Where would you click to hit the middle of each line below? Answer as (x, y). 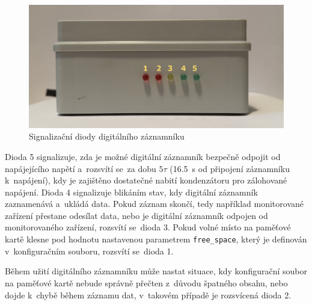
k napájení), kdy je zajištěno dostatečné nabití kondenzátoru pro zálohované (146, 180)
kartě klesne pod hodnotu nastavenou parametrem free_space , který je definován (156, 239)
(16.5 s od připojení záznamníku (230, 168)
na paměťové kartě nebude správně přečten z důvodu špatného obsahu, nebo (146, 282)
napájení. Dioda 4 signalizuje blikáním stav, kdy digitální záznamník (131, 192)
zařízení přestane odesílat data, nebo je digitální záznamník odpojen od (136, 215)
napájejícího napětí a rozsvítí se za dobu (81, 168)
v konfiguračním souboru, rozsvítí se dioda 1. (89, 251)
